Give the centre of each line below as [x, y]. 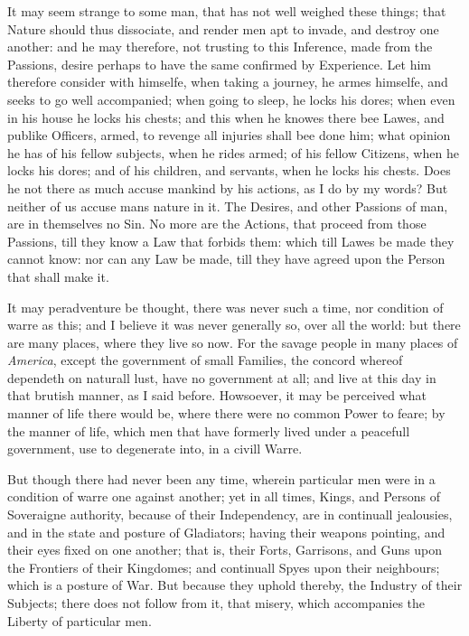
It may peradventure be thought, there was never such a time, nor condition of [225, 307]
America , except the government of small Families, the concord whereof [205, 360]
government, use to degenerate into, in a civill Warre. [155, 449]
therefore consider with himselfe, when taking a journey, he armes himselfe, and [228, 82]
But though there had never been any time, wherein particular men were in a [221, 478]
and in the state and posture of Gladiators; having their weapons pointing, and [226, 532]
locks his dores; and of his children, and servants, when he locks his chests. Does [229, 170]
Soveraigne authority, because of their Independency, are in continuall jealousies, [230, 514]
